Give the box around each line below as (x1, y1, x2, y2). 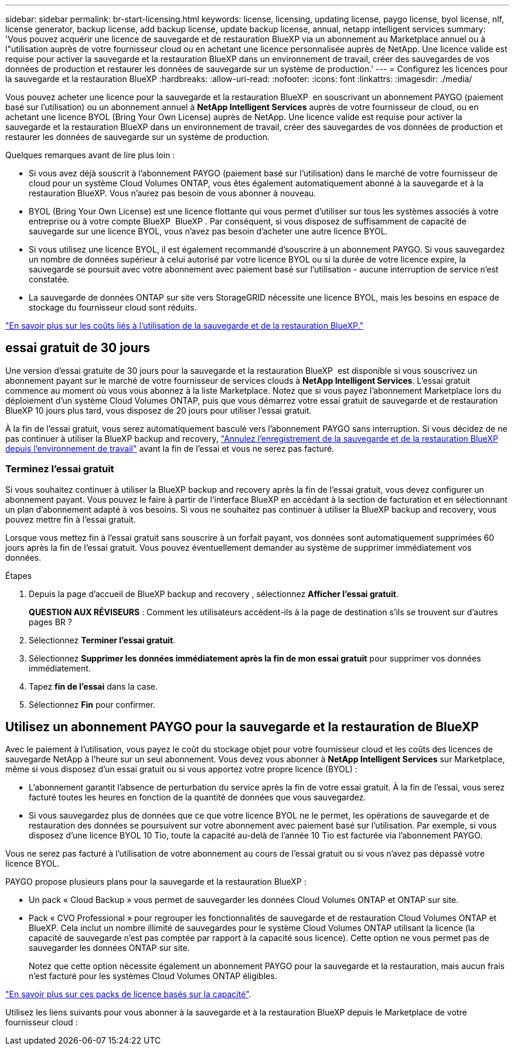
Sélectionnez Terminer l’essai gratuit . (29, 635, 176, 645)
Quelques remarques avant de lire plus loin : (5, 150, 175, 160)
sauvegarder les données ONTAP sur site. (29, 943, 190, 953)
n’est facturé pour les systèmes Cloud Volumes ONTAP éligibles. (29, 971, 277, 981)
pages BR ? (29, 616, 72, 627)
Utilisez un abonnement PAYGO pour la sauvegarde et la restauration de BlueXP (5, 720, 479, 735)
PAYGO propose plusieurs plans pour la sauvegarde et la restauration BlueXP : (5, 877, 307, 887)
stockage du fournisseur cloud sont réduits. (29, 302, 197, 312)
